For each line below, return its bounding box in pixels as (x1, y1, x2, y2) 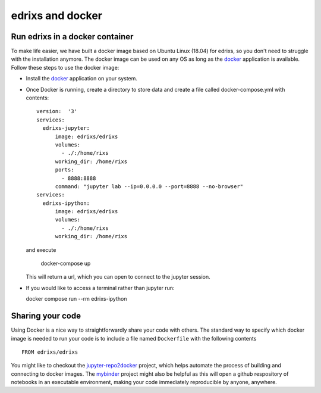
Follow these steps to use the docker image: (11, 64, 119, 71)
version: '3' (36, 108, 77, 115)
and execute (26, 246, 56, 253)
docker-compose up (40, 260, 91, 267)
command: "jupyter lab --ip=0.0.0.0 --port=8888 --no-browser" (55, 183, 244, 190)
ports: (55, 167, 74, 173)
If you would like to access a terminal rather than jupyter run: (26, 284, 175, 291)
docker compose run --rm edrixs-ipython (26, 295, 127, 302)
